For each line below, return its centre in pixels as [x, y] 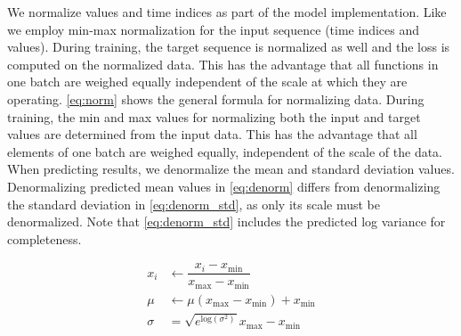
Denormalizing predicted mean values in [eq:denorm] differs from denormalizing [224, 186]
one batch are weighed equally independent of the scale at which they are [207, 82]
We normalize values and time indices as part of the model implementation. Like [227, 12]
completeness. [44, 238]
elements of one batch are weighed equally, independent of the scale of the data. [225, 151]
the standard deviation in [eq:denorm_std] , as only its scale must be [194, 204]
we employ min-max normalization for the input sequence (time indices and [213, 29]
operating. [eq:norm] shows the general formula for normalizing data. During [216, 98]
